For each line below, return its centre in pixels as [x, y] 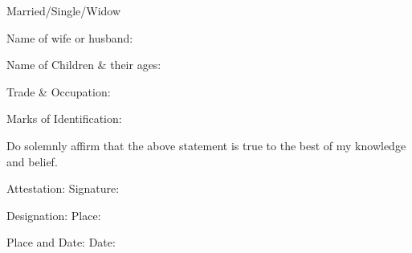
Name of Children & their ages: [84, 65]
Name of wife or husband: [70, 37]
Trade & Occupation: [59, 91]
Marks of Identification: [64, 118]
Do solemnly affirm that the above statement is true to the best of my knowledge [206, 145]
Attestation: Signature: [63, 188]
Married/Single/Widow [64, 10]
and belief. [32, 161]
